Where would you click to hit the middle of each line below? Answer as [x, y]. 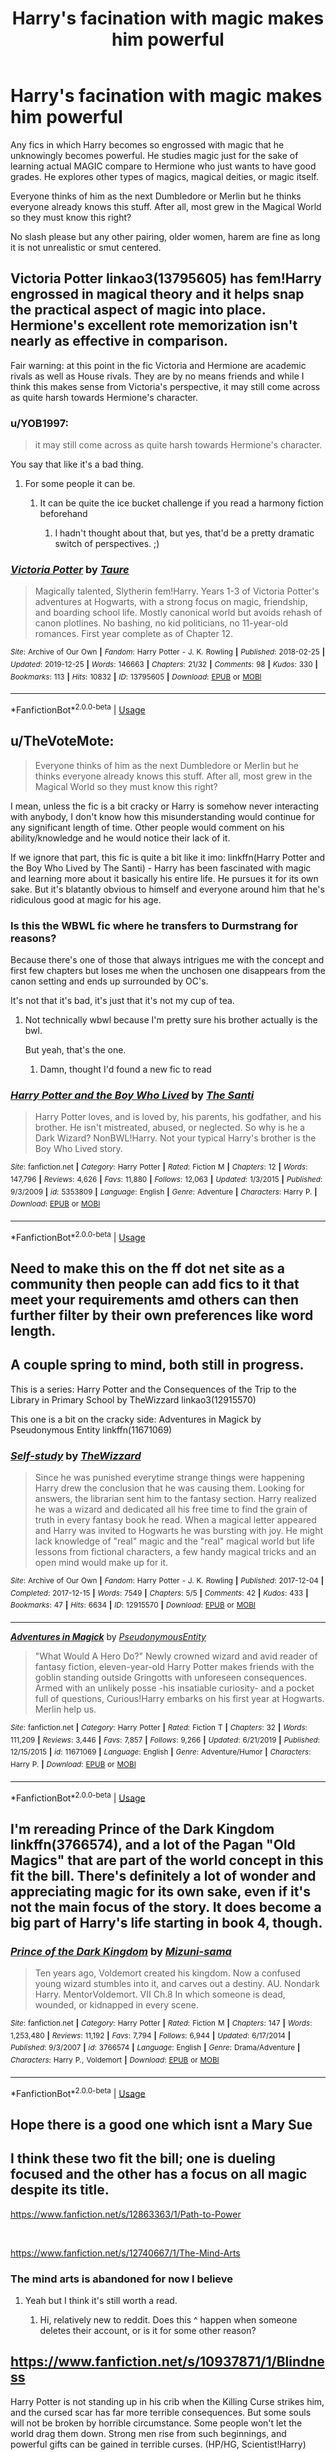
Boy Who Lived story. [78, 1149]
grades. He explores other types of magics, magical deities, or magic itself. [164, 176]
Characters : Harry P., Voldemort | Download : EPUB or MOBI [115, 2060]
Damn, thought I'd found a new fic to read [125, 1069]
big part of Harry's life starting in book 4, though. [166, 1922]
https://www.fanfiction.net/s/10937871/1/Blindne [167, 2362]
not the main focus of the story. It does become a [166, 1907]
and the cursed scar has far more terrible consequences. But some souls [161, 2412]
